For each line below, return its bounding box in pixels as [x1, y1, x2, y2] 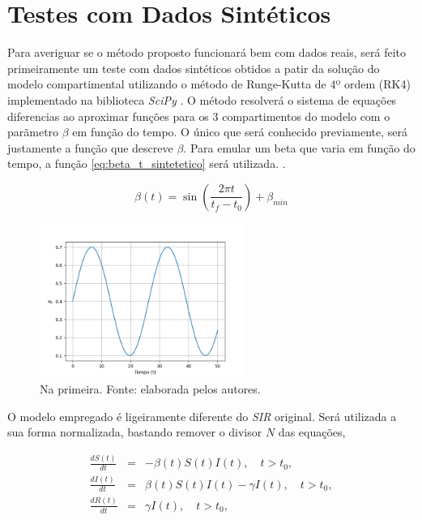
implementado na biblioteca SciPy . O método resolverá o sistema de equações [7, 91, 397, 108]
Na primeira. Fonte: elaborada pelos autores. [40, 380, 261, 398]
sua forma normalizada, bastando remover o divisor [7, 423, 262, 440]
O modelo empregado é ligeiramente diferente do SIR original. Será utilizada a [7, 407, 397, 424]
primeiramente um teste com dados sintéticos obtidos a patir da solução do [7, 59, 380, 76]
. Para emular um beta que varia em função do [183, 139, 416, 156]
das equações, [278, 423, 346, 440]
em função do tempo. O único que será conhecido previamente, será [72, 123, 407, 140]
